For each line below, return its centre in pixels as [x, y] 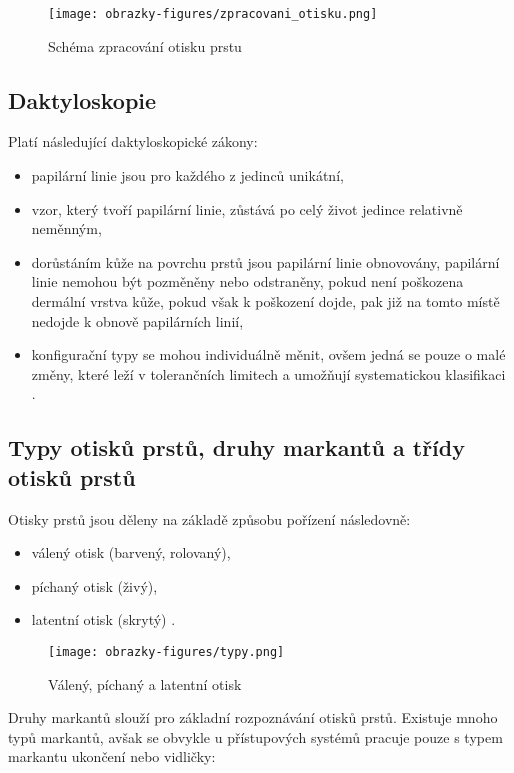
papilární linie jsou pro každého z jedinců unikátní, [187, 175]
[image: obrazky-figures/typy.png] [166, 651]
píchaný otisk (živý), [94, 585]
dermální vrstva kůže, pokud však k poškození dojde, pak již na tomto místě [265, 301]
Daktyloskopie [82, 99]
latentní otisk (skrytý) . [103, 619]
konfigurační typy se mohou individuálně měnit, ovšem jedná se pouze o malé [268, 354]
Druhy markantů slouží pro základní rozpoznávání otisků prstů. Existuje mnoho [253, 717]
